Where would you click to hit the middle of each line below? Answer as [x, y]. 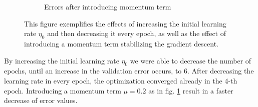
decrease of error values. [41, 100]
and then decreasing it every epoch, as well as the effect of [137, 33]
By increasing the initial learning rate [62, 60]
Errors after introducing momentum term [108, 6]
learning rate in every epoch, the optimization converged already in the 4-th [121, 80]
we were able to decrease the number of [191, 60]
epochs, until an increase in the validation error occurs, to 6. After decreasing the [129, 71]
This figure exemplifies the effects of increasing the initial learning [125, 23]
